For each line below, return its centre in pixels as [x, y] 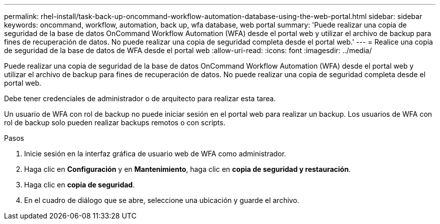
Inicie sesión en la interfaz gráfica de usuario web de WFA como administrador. [155, 154]
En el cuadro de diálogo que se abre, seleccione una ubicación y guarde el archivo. [162, 200]
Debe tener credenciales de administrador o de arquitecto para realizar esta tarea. [140, 98]
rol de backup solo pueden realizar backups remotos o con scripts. [115, 123]
